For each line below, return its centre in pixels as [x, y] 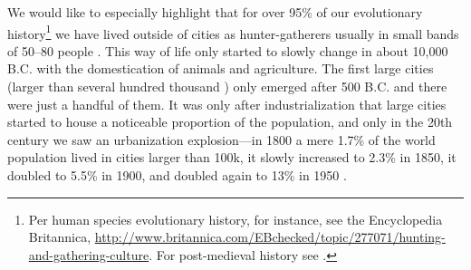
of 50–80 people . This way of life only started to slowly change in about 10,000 [228, 50]
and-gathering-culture [89, 254]
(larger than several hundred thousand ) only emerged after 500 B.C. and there [227, 87]
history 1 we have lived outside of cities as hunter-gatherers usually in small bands [233, 32]
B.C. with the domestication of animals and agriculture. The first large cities [221, 68]
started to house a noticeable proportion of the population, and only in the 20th [230, 122]
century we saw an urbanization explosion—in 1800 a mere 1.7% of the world [221, 139]
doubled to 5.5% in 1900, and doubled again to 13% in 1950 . [177, 175]
